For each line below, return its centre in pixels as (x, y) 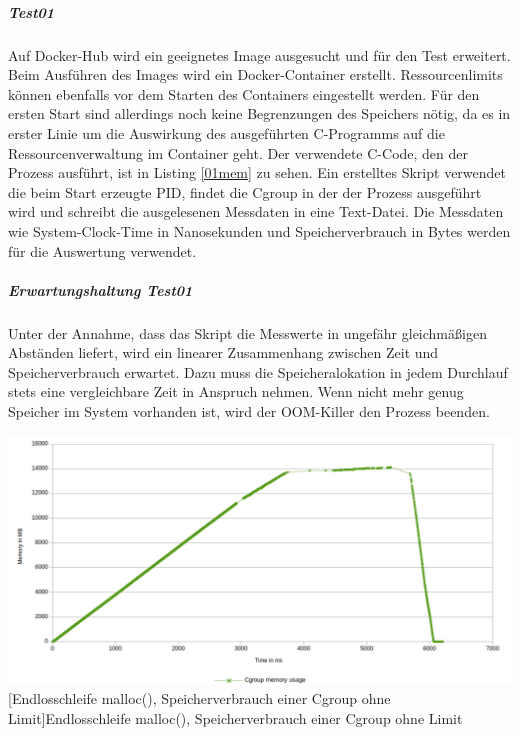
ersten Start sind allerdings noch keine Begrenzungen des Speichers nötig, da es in (259, 113)
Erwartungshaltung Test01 (100, 289)
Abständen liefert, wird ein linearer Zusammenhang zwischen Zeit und (223, 352)
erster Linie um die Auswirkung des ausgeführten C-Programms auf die (226, 132)
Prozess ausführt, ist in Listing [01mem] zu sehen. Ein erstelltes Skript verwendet (257, 172)
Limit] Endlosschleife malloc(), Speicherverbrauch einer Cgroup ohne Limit (235, 717)
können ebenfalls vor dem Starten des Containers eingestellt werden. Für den (244, 93)
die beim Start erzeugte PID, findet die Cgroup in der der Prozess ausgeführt (245, 191)
